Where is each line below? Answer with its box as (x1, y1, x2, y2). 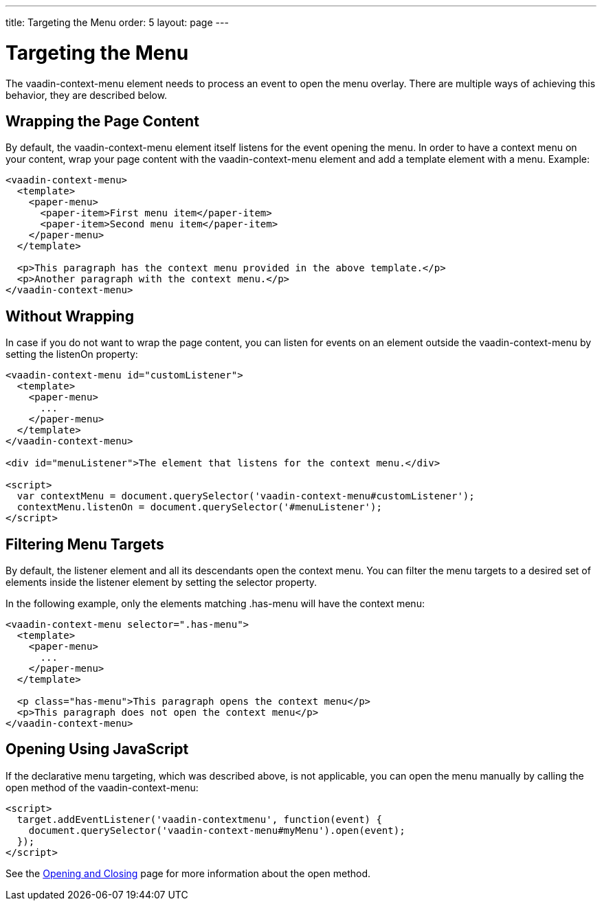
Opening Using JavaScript (5, 740, 189, 758)
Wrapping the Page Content (5, 112, 199, 130)
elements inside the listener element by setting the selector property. (5, 576, 317, 589)
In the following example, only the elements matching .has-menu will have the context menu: (5, 598, 425, 610)
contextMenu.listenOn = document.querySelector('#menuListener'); (16, 501, 382, 513)
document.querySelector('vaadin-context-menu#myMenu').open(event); (28, 824, 405, 836)
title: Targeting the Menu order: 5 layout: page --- (5, 16, 229, 28)
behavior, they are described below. (5, 89, 168, 101)
